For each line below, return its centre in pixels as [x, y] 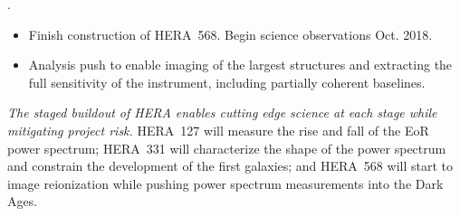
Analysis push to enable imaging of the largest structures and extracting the [240, 65]
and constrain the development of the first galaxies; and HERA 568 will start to [230, 166]
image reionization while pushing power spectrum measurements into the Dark [225, 183]
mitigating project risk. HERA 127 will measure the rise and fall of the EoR [218, 130]
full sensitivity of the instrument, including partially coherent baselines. [227, 82]
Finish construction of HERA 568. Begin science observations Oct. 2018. [230, 34]
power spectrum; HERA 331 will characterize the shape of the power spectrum [227, 148]
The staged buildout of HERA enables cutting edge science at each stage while [222, 113]
